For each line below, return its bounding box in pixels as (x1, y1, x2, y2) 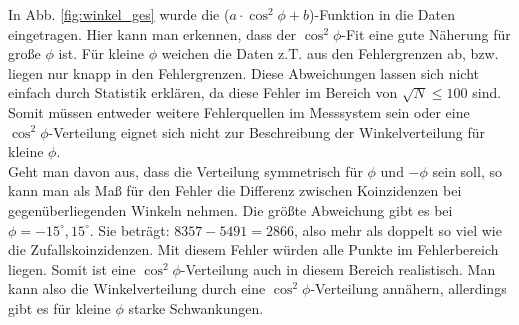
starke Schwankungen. (128, 297, 264, 318)
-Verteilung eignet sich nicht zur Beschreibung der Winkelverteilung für (48, 121, 486, 142)
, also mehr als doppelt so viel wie (294, 219, 502, 240)
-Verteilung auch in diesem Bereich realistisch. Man (180, 258, 496, 279)
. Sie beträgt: (89, 219, 170, 240)
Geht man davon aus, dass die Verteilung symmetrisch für (8, 160, 363, 181)
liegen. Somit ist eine (8, 258, 136, 279)
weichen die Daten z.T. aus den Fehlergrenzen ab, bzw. (161, 43, 499, 64)
